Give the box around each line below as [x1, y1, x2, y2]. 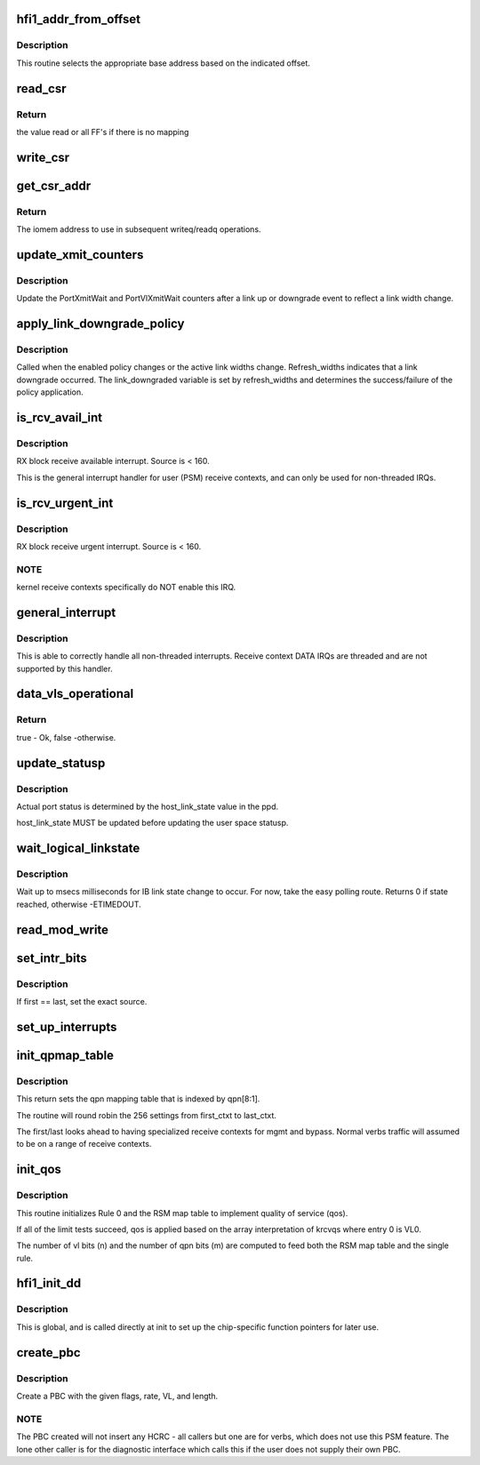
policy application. [16, 387, 84, 397]
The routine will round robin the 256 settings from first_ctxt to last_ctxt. [16, 1109, 277, 1120]
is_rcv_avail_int [16, 410, 103, 425]
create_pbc [16, 1345, 81, 1360]
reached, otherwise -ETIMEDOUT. [16, 899, 141, 909]
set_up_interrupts [16, 1019, 117, 1035]
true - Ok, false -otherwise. [16, 732, 116, 742]
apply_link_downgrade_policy [16, 316, 185, 332]
